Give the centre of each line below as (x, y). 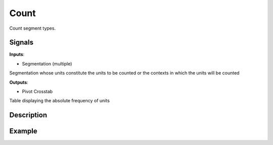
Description (28, 115)
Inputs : (17, 54)
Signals (21, 43)
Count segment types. (32, 28)
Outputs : (19, 82)
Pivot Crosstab (37, 92)
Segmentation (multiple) (47, 63)
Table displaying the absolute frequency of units (59, 101)
